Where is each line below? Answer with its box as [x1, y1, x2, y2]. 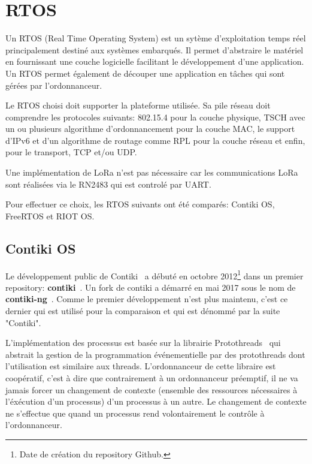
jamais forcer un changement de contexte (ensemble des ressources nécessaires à [5, 383, 298, 396]
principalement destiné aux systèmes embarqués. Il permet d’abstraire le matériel [5, 43, 304, 56]
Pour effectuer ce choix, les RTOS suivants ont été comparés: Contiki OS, [5, 198, 275, 210]
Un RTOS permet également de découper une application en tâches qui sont [5, 67, 285, 79]
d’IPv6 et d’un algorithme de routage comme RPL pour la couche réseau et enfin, [5, 134, 305, 146]
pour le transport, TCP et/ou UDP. [5, 146, 137, 158]
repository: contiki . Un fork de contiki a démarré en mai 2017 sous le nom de [5, 281, 296, 293]
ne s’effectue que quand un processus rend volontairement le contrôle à [5, 406, 265, 419]
